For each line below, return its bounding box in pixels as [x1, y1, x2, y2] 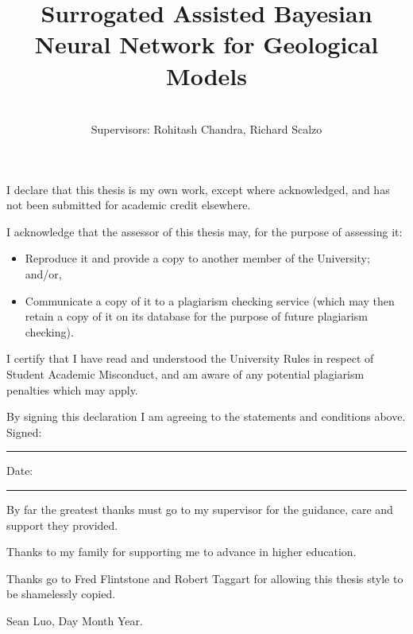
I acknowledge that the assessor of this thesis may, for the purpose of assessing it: [6, 223, 403, 239]
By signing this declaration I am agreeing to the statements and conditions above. [6, 408, 406, 425]
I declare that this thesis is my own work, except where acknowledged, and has [6, 181, 390, 197]
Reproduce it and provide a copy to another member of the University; [25, 250, 370, 266]
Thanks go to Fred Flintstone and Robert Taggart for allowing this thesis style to [6, 570, 403, 586]
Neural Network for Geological [34, 28, 379, 60]
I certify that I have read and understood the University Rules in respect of [6, 350, 374, 367]
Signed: [6, 423, 42, 440]
